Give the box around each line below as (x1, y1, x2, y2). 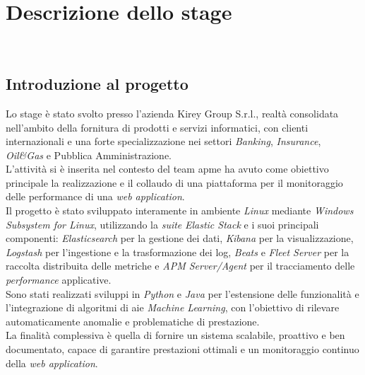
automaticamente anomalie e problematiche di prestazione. (6, 313, 260, 328)
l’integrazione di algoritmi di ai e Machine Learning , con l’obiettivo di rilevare (6, 300, 340, 315)
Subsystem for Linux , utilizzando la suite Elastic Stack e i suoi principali (6, 217, 319, 231)
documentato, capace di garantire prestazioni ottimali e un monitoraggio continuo (6, 342, 359, 357)
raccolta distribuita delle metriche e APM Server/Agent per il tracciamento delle (6, 258, 355, 273)
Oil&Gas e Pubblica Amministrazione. (6, 147, 172, 162)
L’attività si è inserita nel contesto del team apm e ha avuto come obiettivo (6, 161, 329, 176)
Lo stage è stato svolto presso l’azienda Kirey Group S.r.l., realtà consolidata (6, 105, 339, 120)
